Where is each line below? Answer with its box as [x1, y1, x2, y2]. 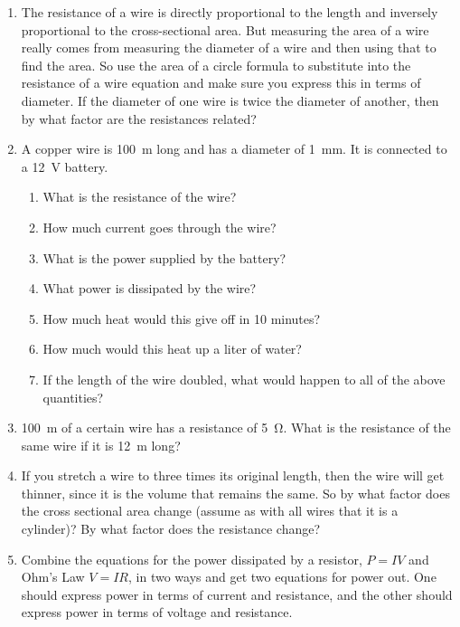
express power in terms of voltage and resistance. [21, 603, 293, 622]
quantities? [42, 387, 104, 406]
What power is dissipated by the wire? [42, 279, 257, 298]
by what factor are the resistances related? [21, 109, 257, 128]
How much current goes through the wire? [42, 217, 277, 236]
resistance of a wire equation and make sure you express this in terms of [21, 73, 421, 92]
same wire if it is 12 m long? [21, 435, 181, 454]
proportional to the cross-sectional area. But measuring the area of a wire [21, 20, 429, 39]
